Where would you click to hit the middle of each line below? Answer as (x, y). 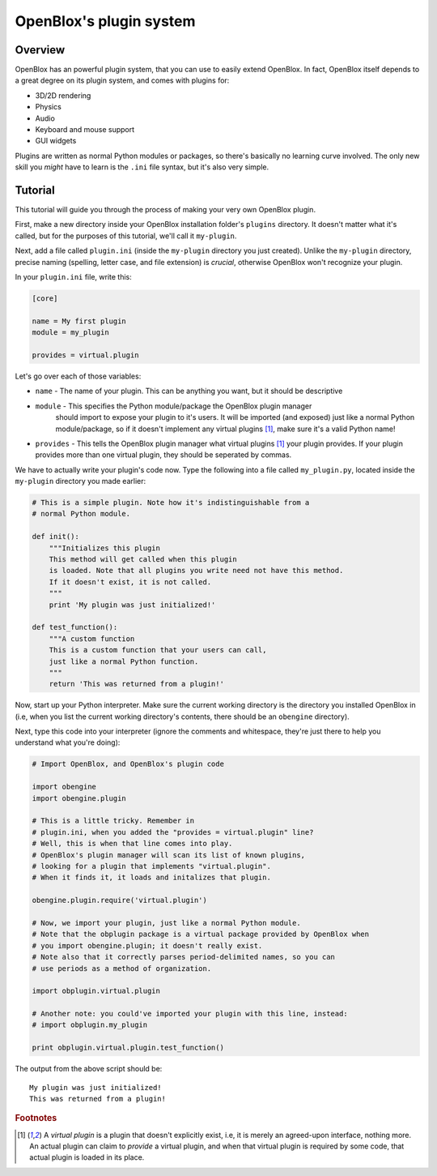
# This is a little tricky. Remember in (113, 821)
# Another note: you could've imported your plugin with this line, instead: (190, 1014)
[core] (45, 299)
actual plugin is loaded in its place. (87, 1157)
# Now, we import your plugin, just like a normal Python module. (166, 923)
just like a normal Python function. (124, 661)
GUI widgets (56, 141)
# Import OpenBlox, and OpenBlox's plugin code (128, 764)
